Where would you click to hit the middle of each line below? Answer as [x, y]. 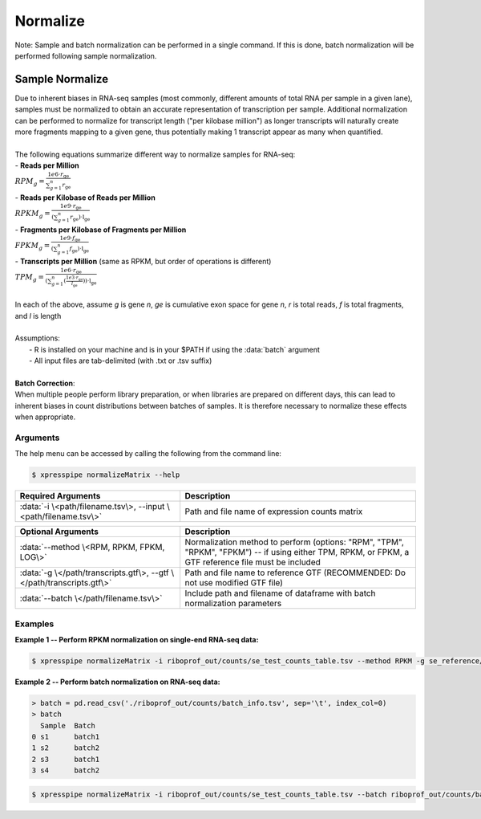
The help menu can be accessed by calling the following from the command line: [148, 454]
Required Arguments [60, 496]
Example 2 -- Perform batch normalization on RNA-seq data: [117, 682]
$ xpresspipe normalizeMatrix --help [106, 475]
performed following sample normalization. [86, 55]
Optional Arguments [59, 532]
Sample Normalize [61, 79]
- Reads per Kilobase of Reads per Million [85, 198]
